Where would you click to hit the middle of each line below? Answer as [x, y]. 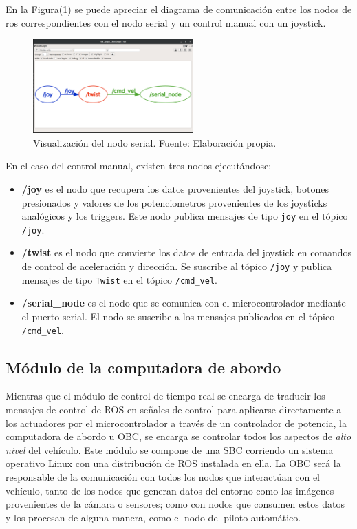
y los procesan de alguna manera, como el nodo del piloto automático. [153, 517]
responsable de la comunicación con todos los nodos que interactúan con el [163, 476]
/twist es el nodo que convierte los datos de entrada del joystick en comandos [187, 252]
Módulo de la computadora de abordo [143, 367]
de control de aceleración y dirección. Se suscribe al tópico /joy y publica [177, 266]
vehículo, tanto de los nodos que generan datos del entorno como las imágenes [170, 490]
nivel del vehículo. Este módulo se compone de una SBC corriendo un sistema [170, 449]
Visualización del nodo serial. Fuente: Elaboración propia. [155, 142]
